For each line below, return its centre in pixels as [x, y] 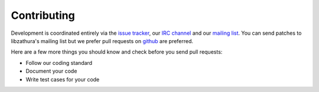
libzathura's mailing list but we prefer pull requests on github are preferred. [102, 41]
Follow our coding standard [59, 63]
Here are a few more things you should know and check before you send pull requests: [117, 52]
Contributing [43, 15]
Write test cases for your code [63, 79]
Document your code [51, 71]
